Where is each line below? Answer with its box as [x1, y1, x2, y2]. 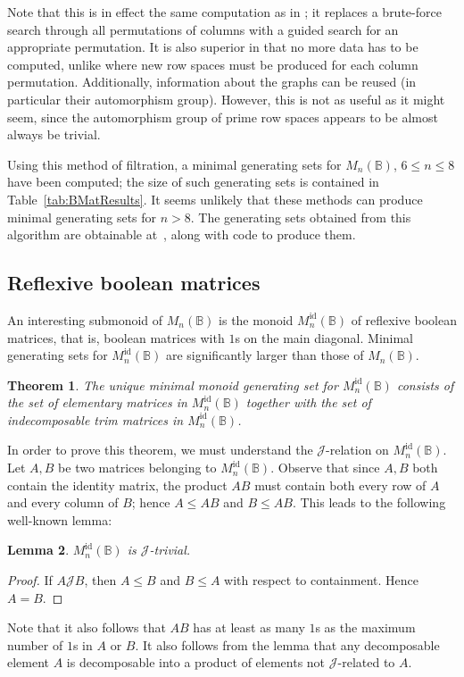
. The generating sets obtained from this [190, 207, 411, 226]
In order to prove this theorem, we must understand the [7, 440, 313, 459]
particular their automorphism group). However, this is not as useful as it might [7, 89, 445, 108]
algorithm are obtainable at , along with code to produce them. [7, 225, 356, 244]
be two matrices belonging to [58, 458, 217, 477]
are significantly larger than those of [165, 346, 364, 364]
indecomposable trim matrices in [7, 410, 184, 429]
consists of [396, 375, 454, 394]
